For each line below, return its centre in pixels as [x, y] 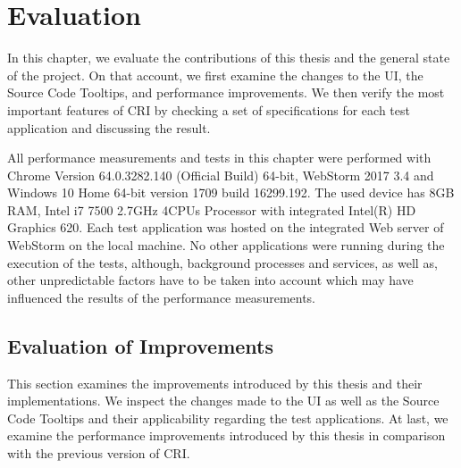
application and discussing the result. [109, 127]
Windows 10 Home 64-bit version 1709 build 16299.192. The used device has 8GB [231, 192]
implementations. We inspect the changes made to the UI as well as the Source [223, 401]
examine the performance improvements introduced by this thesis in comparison [226, 435]
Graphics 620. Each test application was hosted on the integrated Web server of [226, 227]
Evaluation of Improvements [141, 345]
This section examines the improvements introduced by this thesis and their [215, 383]
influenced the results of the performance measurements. [162, 297]
